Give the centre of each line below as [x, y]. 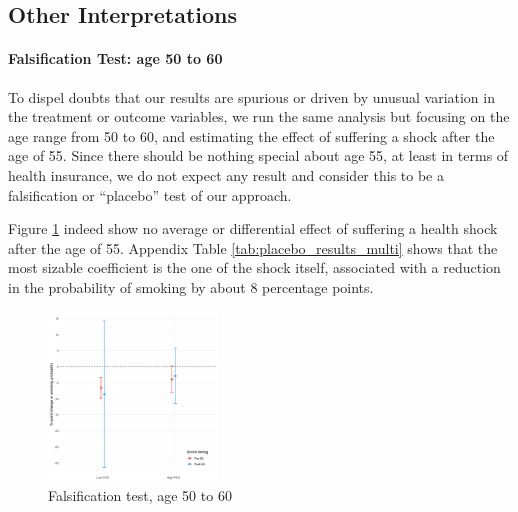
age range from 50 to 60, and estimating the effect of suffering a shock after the [251, 135]
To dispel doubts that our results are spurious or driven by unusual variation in [251, 96]
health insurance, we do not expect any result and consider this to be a [226, 174]
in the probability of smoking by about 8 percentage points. [191, 286]
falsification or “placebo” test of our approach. [150, 194]
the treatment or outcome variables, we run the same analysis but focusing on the [259, 116]
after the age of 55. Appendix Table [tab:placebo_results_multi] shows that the [253, 247]
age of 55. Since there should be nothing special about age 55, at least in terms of [258, 155]
